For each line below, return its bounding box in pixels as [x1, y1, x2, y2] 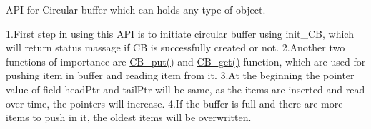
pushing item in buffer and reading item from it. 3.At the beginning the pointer [6, 68, 355, 83]
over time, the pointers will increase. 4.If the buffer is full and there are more [6, 96, 343, 110]
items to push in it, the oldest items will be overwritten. [6, 110, 252, 125]
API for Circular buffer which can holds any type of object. [6, 2, 266, 16]
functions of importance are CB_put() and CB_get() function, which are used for [6, 53, 366, 68]
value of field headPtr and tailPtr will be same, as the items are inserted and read [6, 81, 365, 96]
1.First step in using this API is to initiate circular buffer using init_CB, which [6, 26, 354, 41]
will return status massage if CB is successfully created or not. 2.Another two [6, 40, 345, 55]
